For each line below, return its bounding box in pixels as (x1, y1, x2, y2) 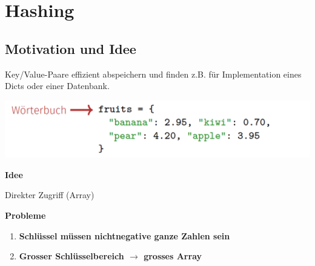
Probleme (5, 209, 46, 222)
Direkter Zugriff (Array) (5, 188, 94, 201)
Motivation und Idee (5, 39, 136, 58)
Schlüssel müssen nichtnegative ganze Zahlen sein (19, 229, 230, 242)
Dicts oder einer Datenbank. (5, 79, 110, 92)
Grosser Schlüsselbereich (19, 250, 124, 262)
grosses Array (144, 250, 202, 262)
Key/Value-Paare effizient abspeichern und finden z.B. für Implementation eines (5, 67, 302, 80)
